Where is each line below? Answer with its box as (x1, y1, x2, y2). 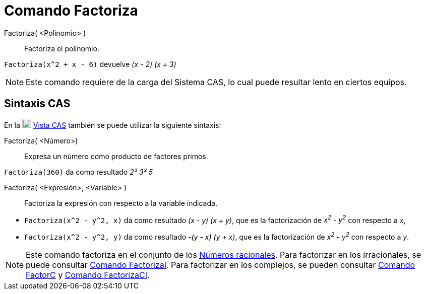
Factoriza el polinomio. (24, 44, 99, 53)
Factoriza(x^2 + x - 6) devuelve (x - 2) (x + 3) (4, 59, 176, 68)
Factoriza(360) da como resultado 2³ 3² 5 (4, 167, 153, 176)
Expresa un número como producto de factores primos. (24, 152, 208, 161)
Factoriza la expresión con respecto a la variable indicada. (24, 198, 217, 207)
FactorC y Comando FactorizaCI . (26, 269, 150, 280)
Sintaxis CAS (4, 97, 71, 110)
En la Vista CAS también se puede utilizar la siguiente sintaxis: (4, 120, 221, 129)
